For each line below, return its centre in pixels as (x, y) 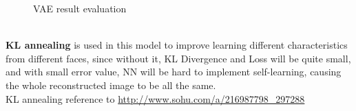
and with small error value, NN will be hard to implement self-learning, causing (174, 72)
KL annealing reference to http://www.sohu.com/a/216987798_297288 (155, 98)
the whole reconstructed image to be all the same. (111, 85)
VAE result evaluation (80, 8)
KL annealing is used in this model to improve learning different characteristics (177, 45)
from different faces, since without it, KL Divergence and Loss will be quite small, (178, 58)
